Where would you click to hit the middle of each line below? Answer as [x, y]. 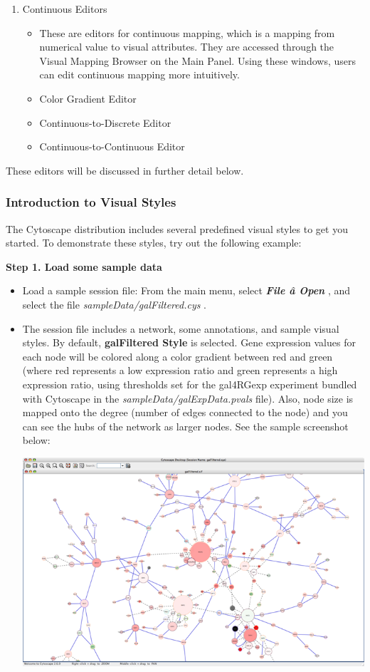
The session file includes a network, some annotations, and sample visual [181, 328]
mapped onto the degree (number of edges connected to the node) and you [185, 412]
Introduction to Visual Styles [91, 202]
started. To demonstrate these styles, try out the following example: [154, 243]
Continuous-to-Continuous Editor [112, 146]
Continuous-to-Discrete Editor [105, 122]
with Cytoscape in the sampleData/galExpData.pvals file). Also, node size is [188, 398]
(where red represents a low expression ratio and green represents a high [180, 370]
